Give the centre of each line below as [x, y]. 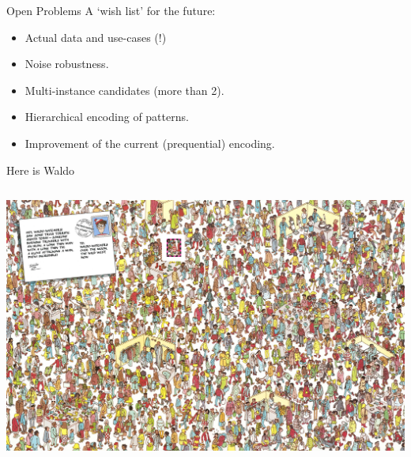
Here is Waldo [41, 170]
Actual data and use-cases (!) [96, 37]
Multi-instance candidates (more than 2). [124, 90]
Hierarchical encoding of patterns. [107, 117]
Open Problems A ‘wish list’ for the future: [111, 10]
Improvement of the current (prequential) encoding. [150, 143]
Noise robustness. [67, 64]
